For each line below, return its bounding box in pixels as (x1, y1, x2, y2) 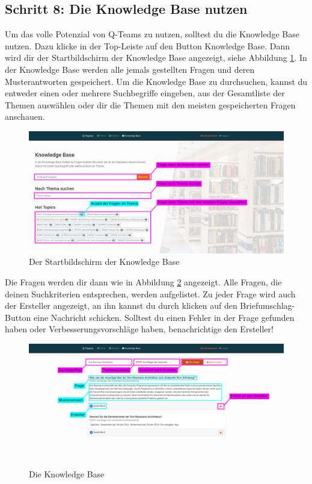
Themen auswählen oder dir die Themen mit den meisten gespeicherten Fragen (5, 98, 296, 111)
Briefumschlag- (240, 299, 295, 312)
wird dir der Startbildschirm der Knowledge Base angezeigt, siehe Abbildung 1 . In (5, 51, 307, 64)
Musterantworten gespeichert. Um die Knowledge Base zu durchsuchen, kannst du (5, 75, 308, 87)
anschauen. (5, 110, 45, 123)
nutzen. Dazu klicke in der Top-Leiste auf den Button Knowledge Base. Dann (5, 39, 290, 52)
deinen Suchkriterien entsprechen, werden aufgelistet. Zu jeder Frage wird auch (5, 287, 296, 300)
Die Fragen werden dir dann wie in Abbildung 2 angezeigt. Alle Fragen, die (5, 276, 282, 288)
